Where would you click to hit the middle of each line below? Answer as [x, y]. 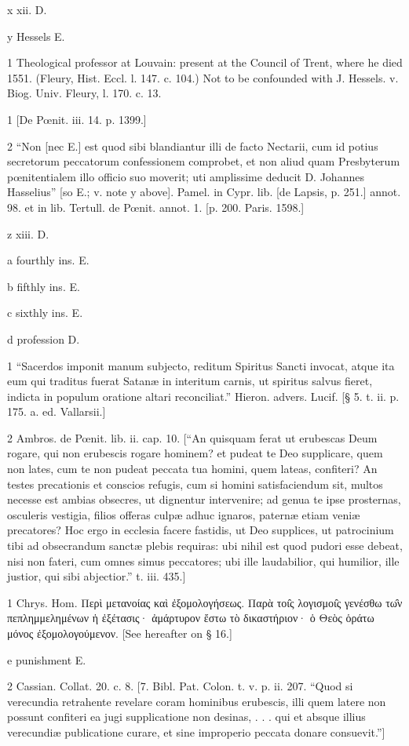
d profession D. [44, 338]
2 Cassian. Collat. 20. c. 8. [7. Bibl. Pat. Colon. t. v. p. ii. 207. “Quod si [180, 686]
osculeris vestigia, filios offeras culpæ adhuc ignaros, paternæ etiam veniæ [184, 514]
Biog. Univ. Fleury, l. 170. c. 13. [84, 93]
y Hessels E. [36, 36]
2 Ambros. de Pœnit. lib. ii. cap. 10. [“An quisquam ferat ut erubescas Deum [192, 437]
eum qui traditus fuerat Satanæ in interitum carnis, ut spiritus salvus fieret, [190, 381]
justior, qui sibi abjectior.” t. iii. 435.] [97, 576]
